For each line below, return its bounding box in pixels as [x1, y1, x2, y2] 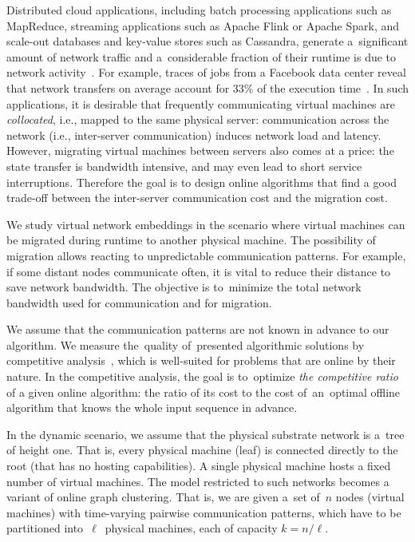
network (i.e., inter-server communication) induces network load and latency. [6, 126, 381, 143]
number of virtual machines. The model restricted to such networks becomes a [6, 473, 389, 489]
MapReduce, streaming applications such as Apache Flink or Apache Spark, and [6, 17, 399, 34]
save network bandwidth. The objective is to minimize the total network [6, 279, 362, 295]
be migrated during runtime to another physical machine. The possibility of [6, 231, 376, 248]
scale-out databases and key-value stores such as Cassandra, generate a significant [6, 33, 409, 49]
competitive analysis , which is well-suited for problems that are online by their [6, 352, 396, 369]
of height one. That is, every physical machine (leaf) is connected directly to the [6, 441, 398, 458]
